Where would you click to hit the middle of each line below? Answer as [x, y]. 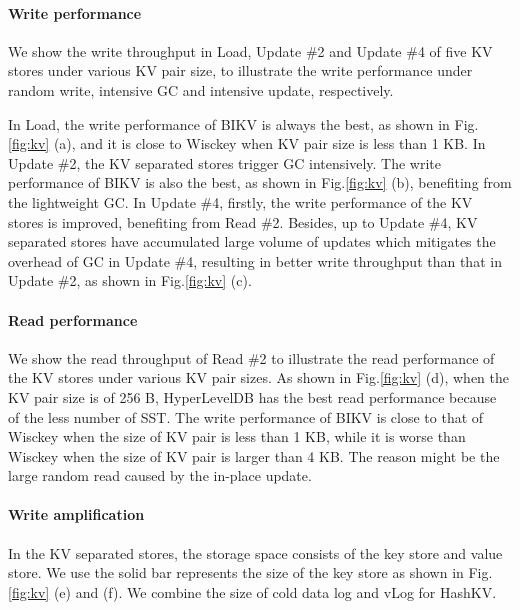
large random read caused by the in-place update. [160, 475]
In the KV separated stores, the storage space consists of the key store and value [255, 552]
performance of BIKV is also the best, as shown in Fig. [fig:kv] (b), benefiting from [260, 182]
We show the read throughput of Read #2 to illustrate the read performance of [251, 357]
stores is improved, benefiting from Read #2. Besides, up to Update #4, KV [243, 221]
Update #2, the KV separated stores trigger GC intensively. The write [225, 162]
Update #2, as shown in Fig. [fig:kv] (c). [130, 280]
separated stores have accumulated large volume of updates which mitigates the [252, 241]
